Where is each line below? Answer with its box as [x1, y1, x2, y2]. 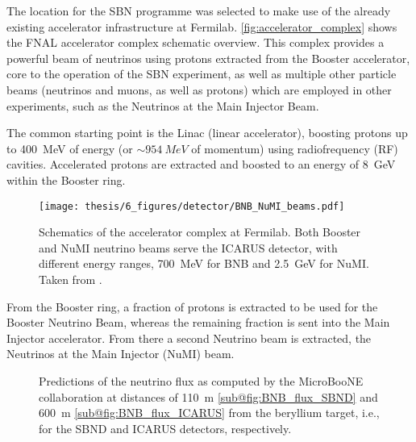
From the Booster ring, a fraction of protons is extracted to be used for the [6, 298, 378, 315]
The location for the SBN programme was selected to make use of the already [6, 2, 391, 19]
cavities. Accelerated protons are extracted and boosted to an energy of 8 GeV [6, 156, 396, 173]
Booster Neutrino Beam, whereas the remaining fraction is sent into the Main [6, 314, 390, 331]
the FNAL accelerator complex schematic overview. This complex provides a [6, 34, 385, 51]
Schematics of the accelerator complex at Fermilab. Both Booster [39, 223, 361, 240]
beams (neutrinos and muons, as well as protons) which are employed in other [6, 81, 392, 98]
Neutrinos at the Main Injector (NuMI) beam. [6, 345, 235, 362]
